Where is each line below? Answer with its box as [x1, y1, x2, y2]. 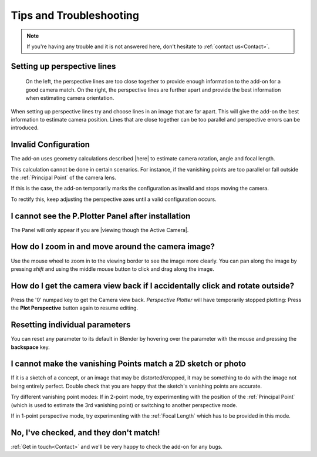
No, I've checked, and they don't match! [11, 428, 160, 438]
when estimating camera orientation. [25, 95, 114, 102]
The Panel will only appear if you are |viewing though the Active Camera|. [11, 226, 189, 233]
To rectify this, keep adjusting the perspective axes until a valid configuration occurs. [11, 196, 217, 203]
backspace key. [11, 344, 50, 351]
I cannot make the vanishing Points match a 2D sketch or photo [11, 359, 247, 369]
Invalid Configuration [11, 140, 90, 150]
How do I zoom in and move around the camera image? [11, 241, 215, 252]
